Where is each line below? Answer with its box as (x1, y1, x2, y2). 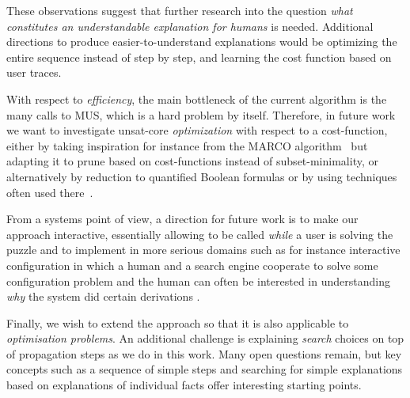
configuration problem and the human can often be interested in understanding (6, 272, 390, 289)
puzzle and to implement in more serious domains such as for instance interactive (6, 241, 401, 258)
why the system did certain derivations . (6, 288, 200, 305)
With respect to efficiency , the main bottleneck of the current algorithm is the (6, 90, 387, 107)
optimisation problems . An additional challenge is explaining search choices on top (6, 330, 404, 347)
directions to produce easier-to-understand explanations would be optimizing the (6, 33, 397, 50)
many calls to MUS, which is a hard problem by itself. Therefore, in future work (6, 106, 396, 123)
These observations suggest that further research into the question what (6, 2, 353, 18)
